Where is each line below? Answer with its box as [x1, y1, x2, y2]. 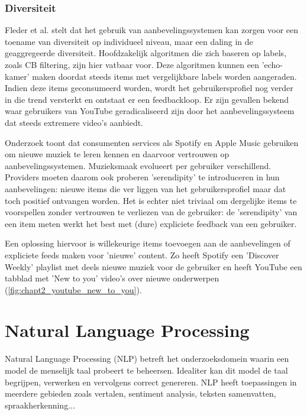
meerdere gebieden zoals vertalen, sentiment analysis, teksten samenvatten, [5, 387, 276, 400]
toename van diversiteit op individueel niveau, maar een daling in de [5, 35, 253, 47]
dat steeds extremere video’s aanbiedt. [5, 116, 144, 128]
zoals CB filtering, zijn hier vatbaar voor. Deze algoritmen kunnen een [5, 59, 259, 70]
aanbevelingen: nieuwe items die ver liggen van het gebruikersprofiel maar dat [5, 182, 286, 194]
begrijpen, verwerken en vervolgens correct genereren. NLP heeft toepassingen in [5, 375, 297, 388]
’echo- [261, 59, 283, 70]
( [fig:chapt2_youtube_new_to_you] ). [5, 283, 142, 296]
